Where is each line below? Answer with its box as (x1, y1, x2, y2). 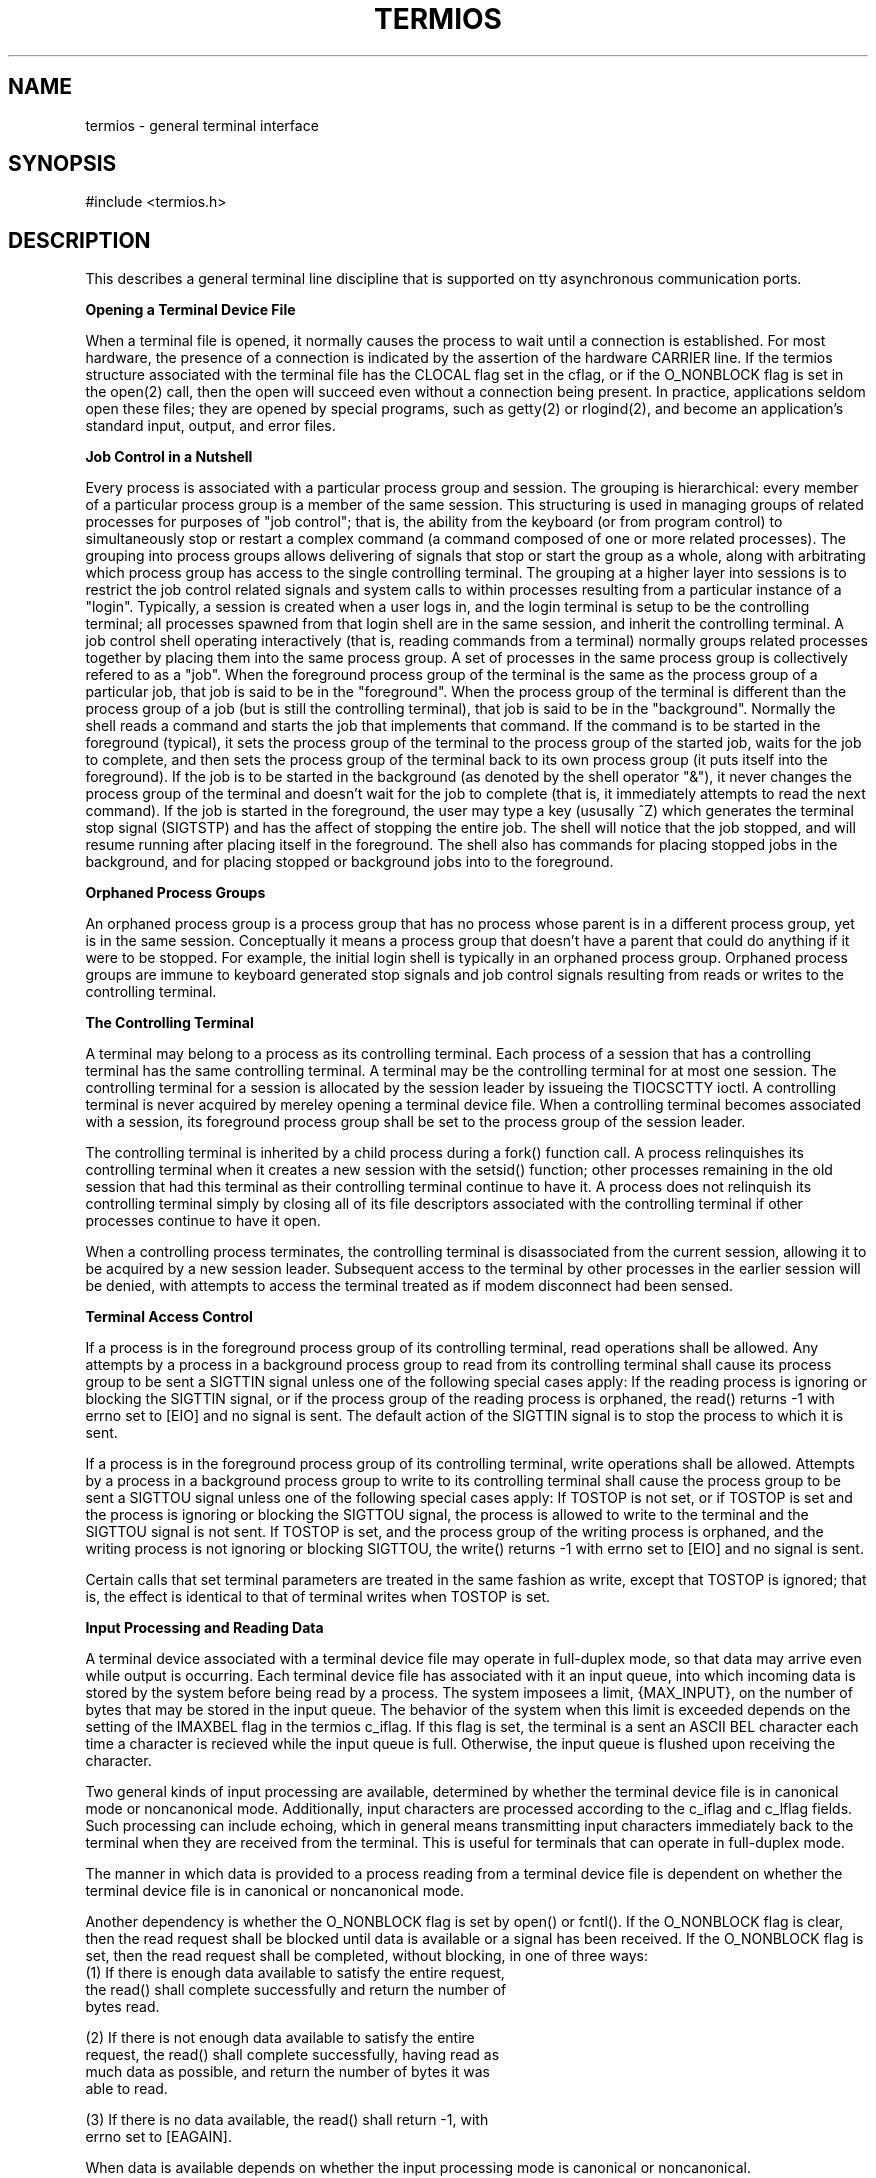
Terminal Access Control (85, 1308, 253, 1326)
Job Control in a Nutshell (85, 448, 253, 466)
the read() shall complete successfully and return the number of (85, 1981, 507, 1999)
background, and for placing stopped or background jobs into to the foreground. (85, 853, 614, 871)
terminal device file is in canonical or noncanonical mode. (85, 1882, 465, 1900)
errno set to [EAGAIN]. (85, 2128, 232, 2146)
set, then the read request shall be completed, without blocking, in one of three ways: (85, 1947, 648, 1965)
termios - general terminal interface (85, 116, 319, 134)
